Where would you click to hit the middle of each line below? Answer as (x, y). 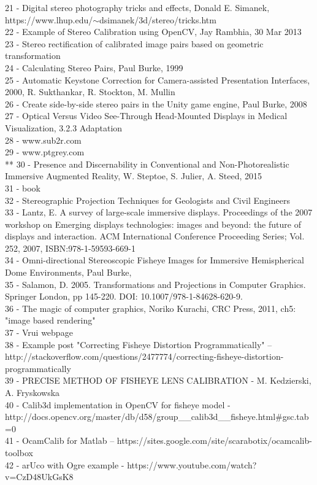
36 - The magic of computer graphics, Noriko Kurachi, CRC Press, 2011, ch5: (151, 308)
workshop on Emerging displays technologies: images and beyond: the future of (153, 224)
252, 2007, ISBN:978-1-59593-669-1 (70, 248)
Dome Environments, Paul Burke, (68, 272)
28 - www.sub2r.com (43, 140)
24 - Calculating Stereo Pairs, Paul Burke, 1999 (94, 67)
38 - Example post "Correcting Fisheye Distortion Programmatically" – (139, 344)
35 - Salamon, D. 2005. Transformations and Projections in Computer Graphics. (155, 284)
